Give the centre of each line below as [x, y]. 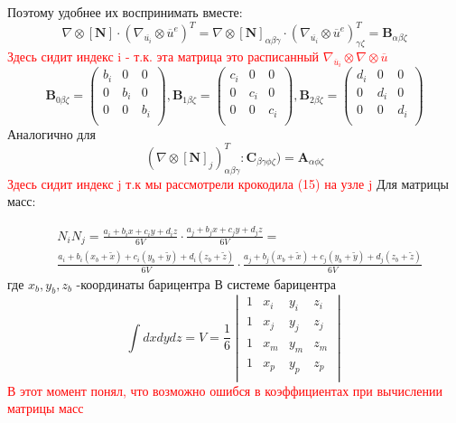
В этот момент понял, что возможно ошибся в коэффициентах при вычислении [225, 390]
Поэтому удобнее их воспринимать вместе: [125, 12]
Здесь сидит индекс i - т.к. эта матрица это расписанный [163, 56]
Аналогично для [51, 133]
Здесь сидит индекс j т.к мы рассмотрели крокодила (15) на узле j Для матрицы [228, 183]
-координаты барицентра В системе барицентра [206, 283]
